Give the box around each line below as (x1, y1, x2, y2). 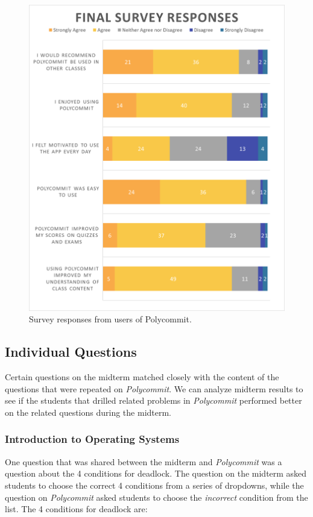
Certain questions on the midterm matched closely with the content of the (5, 371, 279, 383)
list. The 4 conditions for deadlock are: (5, 503, 148, 515)
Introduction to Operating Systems (5, 431, 180, 446)
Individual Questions (5, 342, 137, 361)
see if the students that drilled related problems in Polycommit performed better (5, 394, 302, 407)
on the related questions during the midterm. (5, 406, 172, 418)
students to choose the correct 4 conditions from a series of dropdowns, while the (5, 478, 304, 491)
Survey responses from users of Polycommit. (29, 313, 192, 325)
